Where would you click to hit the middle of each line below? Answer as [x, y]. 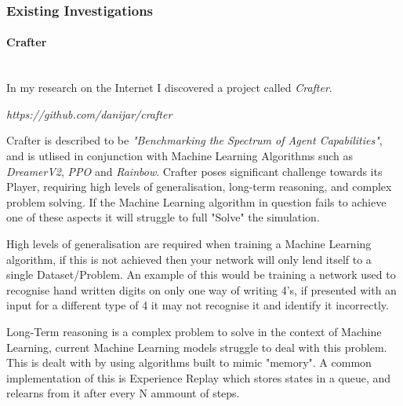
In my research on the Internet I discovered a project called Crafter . [169, 88]
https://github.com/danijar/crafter [89, 113]
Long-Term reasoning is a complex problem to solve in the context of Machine [194, 331]
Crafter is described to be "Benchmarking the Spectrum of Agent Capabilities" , [194, 140]
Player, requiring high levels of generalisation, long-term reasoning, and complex [199, 187]
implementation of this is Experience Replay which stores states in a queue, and [199, 377]
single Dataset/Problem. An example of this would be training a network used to [201, 274]
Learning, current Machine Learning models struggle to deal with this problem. [197, 347]
